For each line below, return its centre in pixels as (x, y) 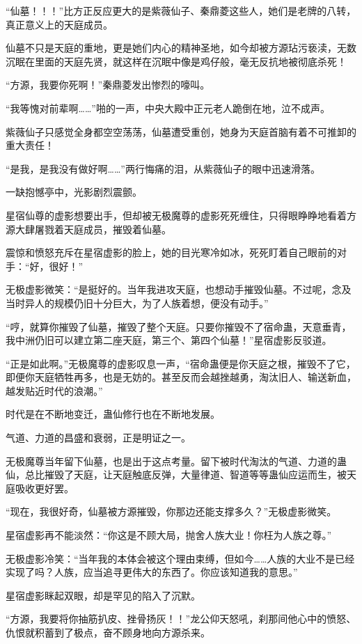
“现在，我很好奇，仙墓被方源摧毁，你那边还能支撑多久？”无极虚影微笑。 (171, 511)
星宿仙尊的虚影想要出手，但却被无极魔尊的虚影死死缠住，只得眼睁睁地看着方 (181, 215)
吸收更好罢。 (44, 488)
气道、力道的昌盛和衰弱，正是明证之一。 (98, 438)
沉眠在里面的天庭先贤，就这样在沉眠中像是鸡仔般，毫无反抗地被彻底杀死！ (176, 61)
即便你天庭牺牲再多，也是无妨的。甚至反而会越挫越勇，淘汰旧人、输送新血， (181, 377)
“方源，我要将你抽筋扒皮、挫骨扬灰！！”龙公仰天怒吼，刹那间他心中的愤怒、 (181, 619)
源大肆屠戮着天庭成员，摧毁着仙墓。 (88, 229)
